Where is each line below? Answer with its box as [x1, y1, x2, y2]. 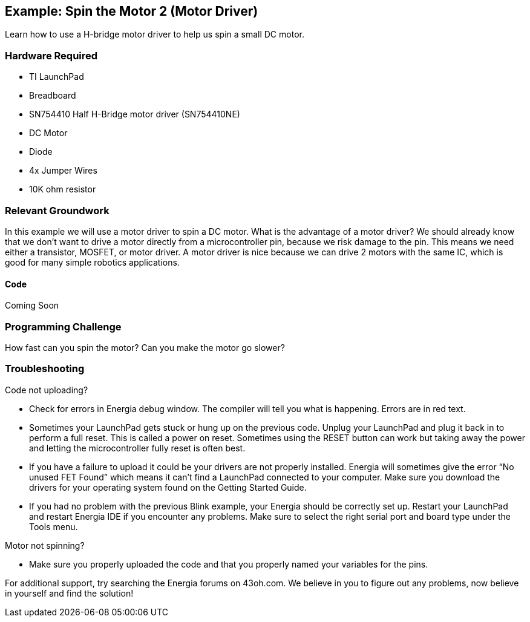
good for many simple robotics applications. [5, 257, 180, 267]
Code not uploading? [5, 384, 88, 395]
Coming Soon [5, 300, 59, 311]
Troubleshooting [5, 362, 85, 375]
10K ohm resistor [29, 184, 96, 195]
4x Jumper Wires [29, 165, 97, 176]
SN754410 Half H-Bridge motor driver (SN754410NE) [29, 109, 240, 120]
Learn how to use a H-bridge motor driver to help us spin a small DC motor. [5, 29, 304, 40]
